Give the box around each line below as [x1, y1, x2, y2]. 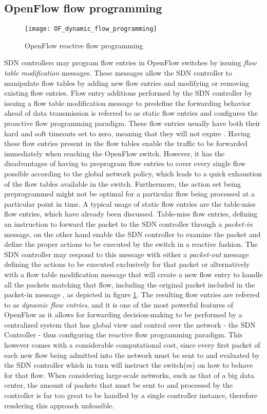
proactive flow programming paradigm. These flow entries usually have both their [4, 118, 261, 129]
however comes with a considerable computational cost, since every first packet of [4, 339, 260, 350]
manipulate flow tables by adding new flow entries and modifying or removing [4, 77, 250, 88]
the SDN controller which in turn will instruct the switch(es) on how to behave [4, 359, 253, 370]
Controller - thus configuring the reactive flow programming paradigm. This [4, 329, 243, 340]
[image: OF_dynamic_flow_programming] [25, 25, 157, 33]
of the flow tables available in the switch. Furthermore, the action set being [4, 178, 241, 189]
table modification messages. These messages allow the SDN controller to [4, 67, 233, 78]
